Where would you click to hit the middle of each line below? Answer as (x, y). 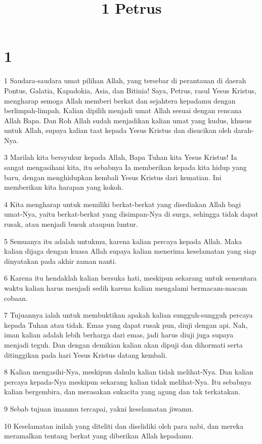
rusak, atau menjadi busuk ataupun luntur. (71, 224)
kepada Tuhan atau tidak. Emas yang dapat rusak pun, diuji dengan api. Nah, (126, 325)
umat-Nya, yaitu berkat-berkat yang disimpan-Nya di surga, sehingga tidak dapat (131, 214)
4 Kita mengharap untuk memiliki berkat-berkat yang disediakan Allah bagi (123, 204)
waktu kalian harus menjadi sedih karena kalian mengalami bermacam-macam (126, 288)
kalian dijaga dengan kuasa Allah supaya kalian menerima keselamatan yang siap (130, 251)
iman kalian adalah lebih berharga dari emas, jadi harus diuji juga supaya (119, 335)
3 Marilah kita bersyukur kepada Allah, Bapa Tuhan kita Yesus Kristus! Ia (121, 157)
